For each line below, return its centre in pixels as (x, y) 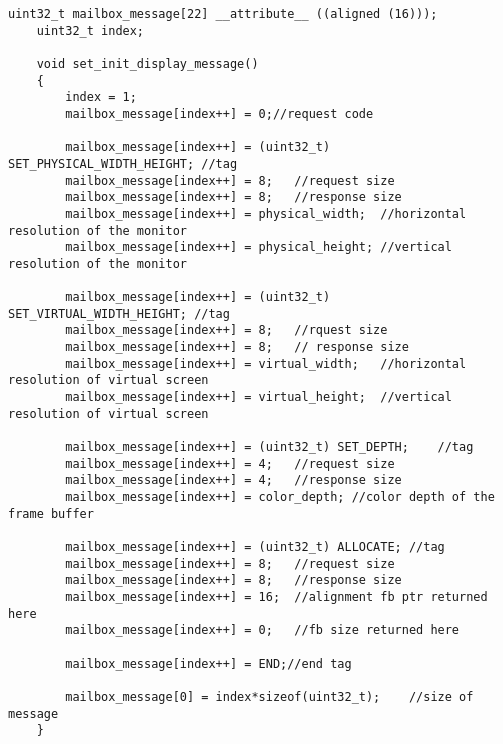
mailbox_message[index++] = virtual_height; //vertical (258, 397)
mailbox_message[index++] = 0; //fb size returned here (262, 630)
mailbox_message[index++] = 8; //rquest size (226, 330)
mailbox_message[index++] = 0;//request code (219, 113)
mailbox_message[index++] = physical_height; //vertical (258, 247)
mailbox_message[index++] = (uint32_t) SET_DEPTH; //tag (269, 447)
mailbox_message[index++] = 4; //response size (233, 480)
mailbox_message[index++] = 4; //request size (230, 463)
